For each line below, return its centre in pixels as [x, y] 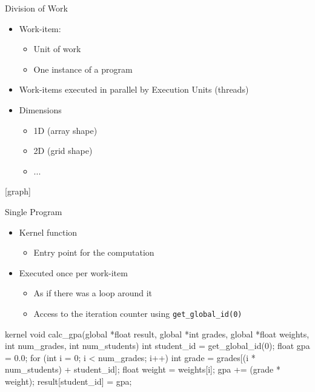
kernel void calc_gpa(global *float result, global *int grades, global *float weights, [157, 334]
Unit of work [57, 49]
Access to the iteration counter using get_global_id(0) [138, 313]
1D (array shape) [65, 130]
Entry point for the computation [94, 252]
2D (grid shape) [63, 151]
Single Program [34, 211]
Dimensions [40, 109]
